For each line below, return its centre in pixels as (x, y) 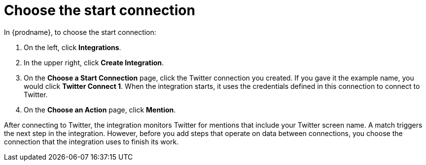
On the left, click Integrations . (72, 47)
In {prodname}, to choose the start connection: (80, 32)
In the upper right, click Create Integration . (94, 62)
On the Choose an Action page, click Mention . (100, 110)
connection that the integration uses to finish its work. (91, 141)
